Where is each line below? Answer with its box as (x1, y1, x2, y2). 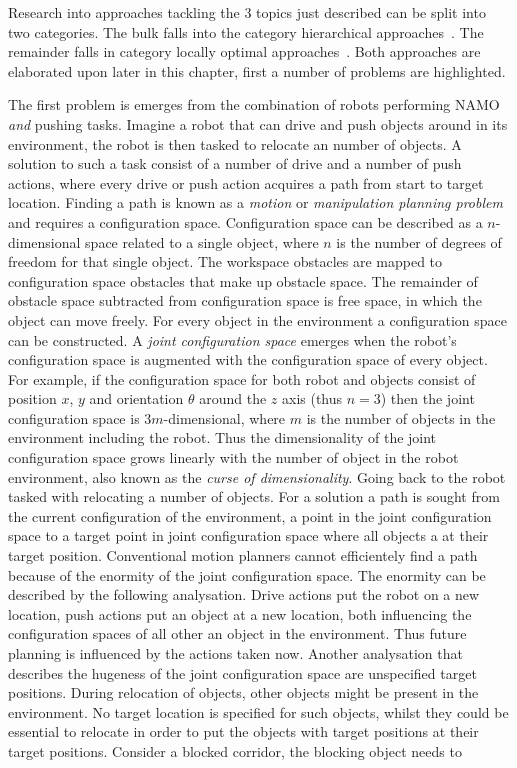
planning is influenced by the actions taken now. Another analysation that (8, 643, 463, 663)
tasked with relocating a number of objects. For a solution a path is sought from (8, 486, 500, 507)
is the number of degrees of (336, 231, 502, 252)
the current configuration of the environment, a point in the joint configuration (8, 505, 492, 526)
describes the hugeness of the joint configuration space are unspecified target (8, 662, 477, 683)
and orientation (89, 388, 184, 409)
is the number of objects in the (306, 407, 496, 428)
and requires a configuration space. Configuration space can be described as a (8, 211, 483, 232)
